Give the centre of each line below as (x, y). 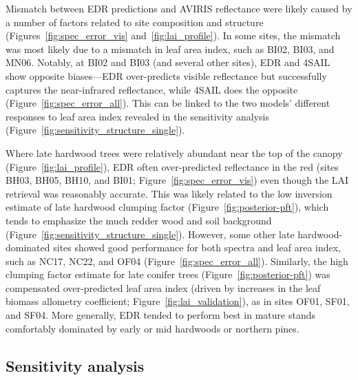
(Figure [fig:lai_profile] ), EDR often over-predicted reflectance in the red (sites (172, 166)
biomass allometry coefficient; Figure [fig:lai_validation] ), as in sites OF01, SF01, (178, 301)
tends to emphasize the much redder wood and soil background (139, 220)
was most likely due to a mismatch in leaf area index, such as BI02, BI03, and (170, 49)
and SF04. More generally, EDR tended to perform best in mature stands (161, 315)
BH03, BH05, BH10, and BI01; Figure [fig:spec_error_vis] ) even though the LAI (177, 180)
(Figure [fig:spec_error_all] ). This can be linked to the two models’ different (168, 103)
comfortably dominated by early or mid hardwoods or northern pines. (152, 328)
